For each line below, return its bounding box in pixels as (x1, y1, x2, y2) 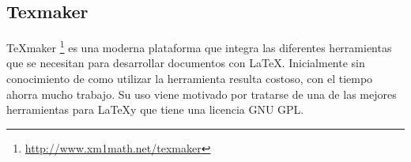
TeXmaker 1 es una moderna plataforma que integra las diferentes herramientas (6, 37, 392, 55)
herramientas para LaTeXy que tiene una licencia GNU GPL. (6, 101, 304, 118)
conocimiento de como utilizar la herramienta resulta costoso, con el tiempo (6, 70, 373, 87)
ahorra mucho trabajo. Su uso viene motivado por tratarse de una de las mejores (6, 85, 397, 102)
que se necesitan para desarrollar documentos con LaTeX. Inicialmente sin (6, 55, 365, 71)
